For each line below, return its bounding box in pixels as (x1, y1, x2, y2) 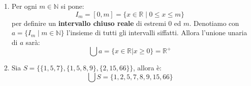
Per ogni (11, 1, 37, 11)
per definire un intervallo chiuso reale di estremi (11, 18, 166, 28)
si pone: (61, 1, 84, 11)
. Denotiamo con (189, 18, 239, 28)
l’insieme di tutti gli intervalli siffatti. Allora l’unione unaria (66, 27, 247, 38)
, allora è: (133, 63, 162, 73)
